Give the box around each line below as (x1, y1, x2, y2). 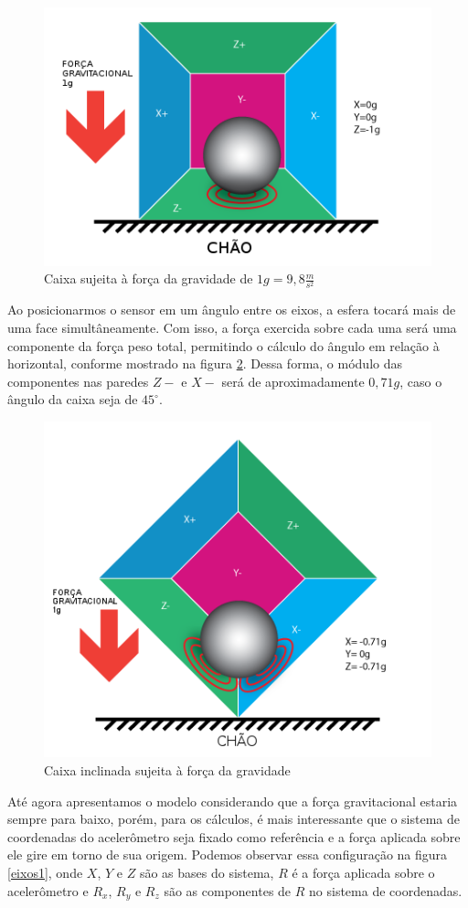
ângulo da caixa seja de (7, 390, 138, 409)
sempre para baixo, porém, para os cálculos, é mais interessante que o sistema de (7, 809, 461, 828)
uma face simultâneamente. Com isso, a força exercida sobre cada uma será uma (7, 317, 457, 336)
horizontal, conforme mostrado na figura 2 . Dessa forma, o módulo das (7, 354, 402, 373)
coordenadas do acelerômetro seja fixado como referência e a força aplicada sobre (7, 827, 461, 846)
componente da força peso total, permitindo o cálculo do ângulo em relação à (7, 336, 440, 355)
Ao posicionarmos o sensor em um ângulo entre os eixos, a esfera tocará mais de (7, 300, 456, 319)
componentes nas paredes (7, 371, 149, 390)
